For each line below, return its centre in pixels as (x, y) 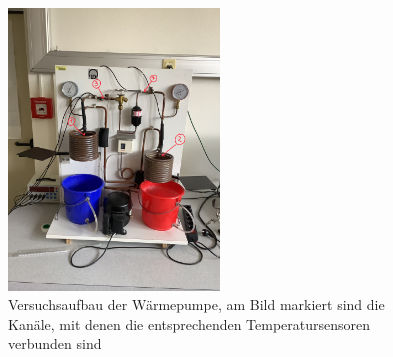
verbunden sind (55, 343)
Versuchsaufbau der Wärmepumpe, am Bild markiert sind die (196, 304)
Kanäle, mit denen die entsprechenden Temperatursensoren (189, 323)
